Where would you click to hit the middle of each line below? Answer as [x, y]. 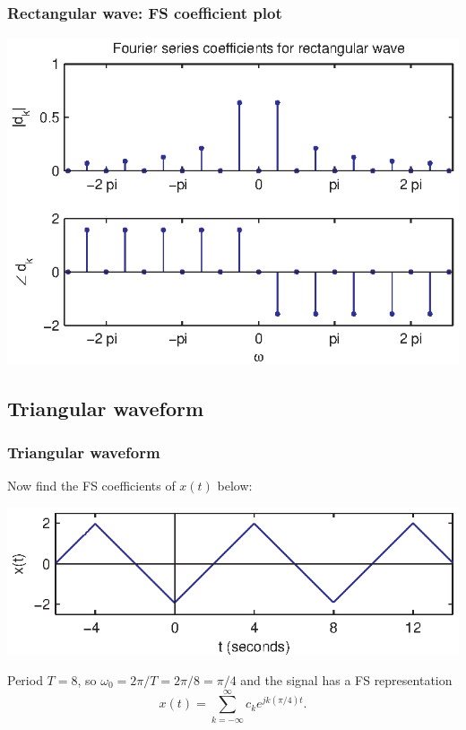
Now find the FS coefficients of [91, 486]
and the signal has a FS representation [346, 679]
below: [235, 486]
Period [25, 679]
